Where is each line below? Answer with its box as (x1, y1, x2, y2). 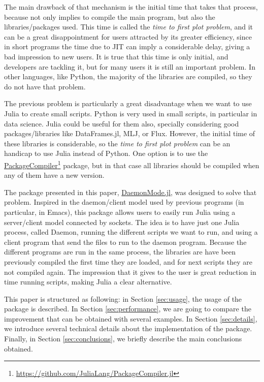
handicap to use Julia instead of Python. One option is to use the (4, 148, 208, 158)
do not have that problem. (4, 81, 86, 91)
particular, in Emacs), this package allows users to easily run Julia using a (4, 206, 236, 217)
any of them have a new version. (4, 170, 105, 180)
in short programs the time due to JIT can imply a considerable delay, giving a (4, 41, 250, 52)
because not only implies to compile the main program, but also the (4, 11, 215, 22)
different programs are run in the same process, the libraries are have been (4, 246, 236, 257)
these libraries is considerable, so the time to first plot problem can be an (4, 138, 230, 148)
